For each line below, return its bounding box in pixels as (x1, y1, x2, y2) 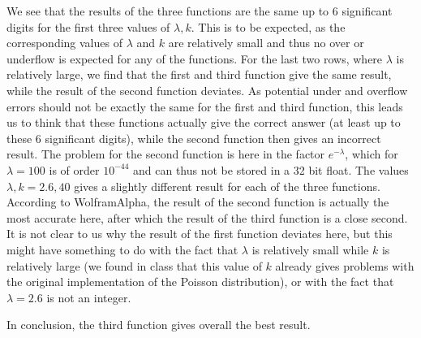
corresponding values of (6, 34, 122, 51)
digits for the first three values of (6, 18, 170, 35)
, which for (345, 145, 398, 162)
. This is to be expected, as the (191, 18, 346, 35)
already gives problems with (275, 257, 415, 274)
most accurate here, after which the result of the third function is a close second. (6, 209, 408, 226)
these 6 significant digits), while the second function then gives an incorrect (6, 129, 381, 146)
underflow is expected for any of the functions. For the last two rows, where (6, 50, 383, 67)
